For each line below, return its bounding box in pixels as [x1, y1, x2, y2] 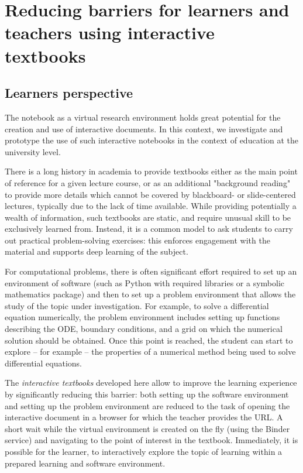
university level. [5, 145, 61, 157]
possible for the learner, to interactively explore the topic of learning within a [5, 445, 283, 457]
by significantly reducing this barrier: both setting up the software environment [5, 388, 289, 400]
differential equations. [5, 357, 82, 369]
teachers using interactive [5, 20, 215, 44]
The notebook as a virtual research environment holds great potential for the [5, 111, 281, 123]
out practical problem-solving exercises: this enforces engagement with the [5, 234, 270, 246]
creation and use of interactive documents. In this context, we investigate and [5, 122, 283, 135]
